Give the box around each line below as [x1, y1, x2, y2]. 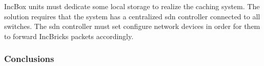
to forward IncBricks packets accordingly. [4, 30, 134, 41]
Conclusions [4, 52, 54, 65]
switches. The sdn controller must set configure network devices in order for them [4, 21, 260, 31]
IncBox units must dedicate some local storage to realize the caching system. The [4, 1, 260, 11]
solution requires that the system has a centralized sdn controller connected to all [4, 11, 260, 21]
